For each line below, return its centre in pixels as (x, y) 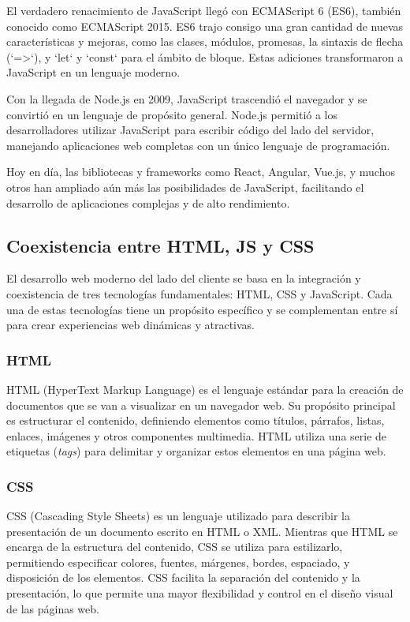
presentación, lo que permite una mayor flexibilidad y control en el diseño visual (200, 593)
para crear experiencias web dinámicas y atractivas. (131, 325)
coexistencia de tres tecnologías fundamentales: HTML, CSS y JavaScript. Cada (199, 293)
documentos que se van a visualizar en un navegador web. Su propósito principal (201, 405)
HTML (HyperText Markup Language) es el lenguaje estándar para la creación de (205, 389)
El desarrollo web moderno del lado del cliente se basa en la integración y (184, 278)
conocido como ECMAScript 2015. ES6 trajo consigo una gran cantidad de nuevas (205, 26)
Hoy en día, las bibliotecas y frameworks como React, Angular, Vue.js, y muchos (201, 172)
